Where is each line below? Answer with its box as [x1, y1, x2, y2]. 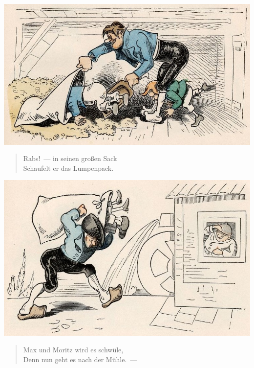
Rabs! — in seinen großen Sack [23, 153, 117, 163]
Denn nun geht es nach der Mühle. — [23, 354, 137, 364]
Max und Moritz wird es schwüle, [23, 345, 124, 355]
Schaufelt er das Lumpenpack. [23, 163, 114, 173]
